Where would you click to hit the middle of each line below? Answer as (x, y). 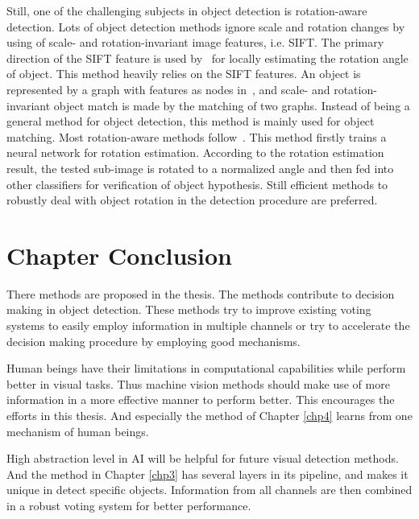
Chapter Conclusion (120, 255)
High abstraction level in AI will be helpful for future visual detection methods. (203, 458)
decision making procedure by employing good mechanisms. (153, 341)
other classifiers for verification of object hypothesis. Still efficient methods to (197, 184)
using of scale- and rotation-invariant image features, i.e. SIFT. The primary (195, 42)
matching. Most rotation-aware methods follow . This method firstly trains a (197, 136)
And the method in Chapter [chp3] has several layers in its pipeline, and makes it (207, 474)
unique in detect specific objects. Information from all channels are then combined (209, 490)
